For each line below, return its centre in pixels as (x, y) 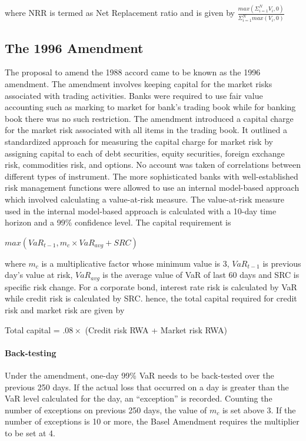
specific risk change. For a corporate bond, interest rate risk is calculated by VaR (151, 286)
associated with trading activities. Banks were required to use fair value (134, 95)
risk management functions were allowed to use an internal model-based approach (152, 188)
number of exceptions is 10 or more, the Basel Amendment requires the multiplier (152, 421)
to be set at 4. (30, 432)
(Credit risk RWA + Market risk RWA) (156, 329)
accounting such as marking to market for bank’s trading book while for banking (150, 107)
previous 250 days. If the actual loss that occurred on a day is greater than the (147, 387)
